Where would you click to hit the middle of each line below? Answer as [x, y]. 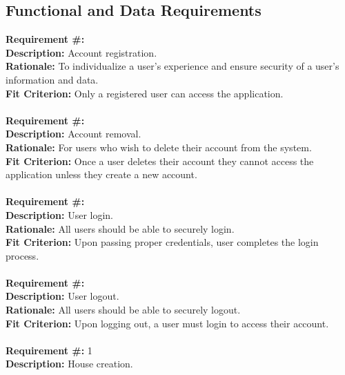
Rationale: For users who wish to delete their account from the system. [159, 147]
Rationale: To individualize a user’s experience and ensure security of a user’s [172, 66]
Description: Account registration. [81, 52]
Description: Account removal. [73, 134]
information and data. [52, 79]
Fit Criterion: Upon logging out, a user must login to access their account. [167, 323]
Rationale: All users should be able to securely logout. [123, 310]
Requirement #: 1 [49, 350]
